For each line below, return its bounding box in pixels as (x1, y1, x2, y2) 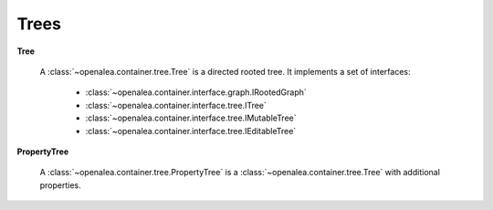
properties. (39, 179, 81, 191)
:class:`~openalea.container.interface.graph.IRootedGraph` (85, 87, 308, 98)
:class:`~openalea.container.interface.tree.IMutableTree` (85, 112, 297, 123)
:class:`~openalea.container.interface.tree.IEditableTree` (85, 125, 297, 136)
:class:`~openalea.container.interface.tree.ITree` (85, 100, 267, 110)
